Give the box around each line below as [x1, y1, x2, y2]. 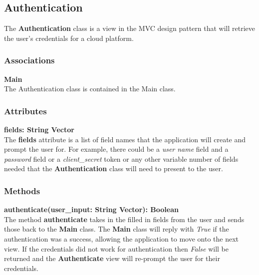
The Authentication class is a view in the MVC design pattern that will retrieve [4, 23, 256, 33]
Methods [4, 184, 40, 197]
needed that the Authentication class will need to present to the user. [4, 163, 223, 174]
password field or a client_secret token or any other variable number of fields [4, 153, 239, 164]
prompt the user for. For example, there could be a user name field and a [4, 144, 229, 154]
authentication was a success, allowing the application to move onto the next [4, 233, 239, 244]
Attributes [4, 104, 47, 117]
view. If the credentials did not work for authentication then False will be [4, 243, 229, 254]
